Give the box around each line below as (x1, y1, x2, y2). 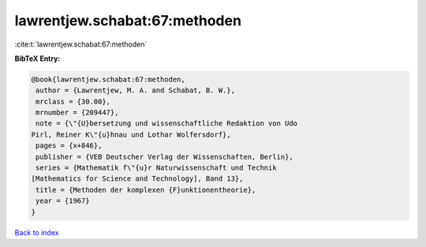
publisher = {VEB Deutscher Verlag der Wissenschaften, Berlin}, (35, 152, 293, 161)
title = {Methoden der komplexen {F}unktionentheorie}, (35, 185, 256, 194)
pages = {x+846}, (35, 141, 103, 150)
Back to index (14, 227, 59, 237)
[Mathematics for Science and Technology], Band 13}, (31, 174, 244, 183)
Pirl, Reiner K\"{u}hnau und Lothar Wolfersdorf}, (31, 130, 232, 139)
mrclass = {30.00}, (35, 97, 110, 106)
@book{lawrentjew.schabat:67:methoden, (31, 75, 185, 84)
